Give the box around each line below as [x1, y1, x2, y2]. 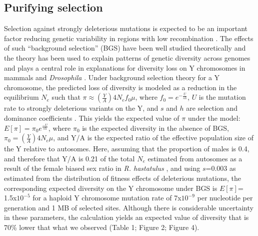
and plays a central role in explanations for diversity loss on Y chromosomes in [4, 62, 245, 73]
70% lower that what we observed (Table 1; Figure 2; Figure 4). [4, 221, 199, 232]
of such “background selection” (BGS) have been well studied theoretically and [4, 43, 246, 53]
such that [51, 92, 80, 102]
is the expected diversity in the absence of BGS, [82, 122, 229, 133]
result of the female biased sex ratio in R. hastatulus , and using [4, 163, 200, 173]
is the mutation [198, 92, 246, 102]
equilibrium [4, 92, 39, 102]
